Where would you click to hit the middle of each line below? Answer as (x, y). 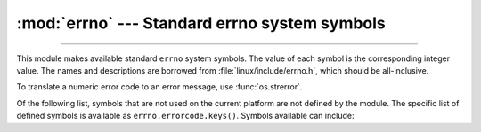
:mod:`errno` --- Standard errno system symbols (201, 23)
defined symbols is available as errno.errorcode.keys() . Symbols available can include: (185, 116)
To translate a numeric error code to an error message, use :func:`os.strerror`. (159, 87)
